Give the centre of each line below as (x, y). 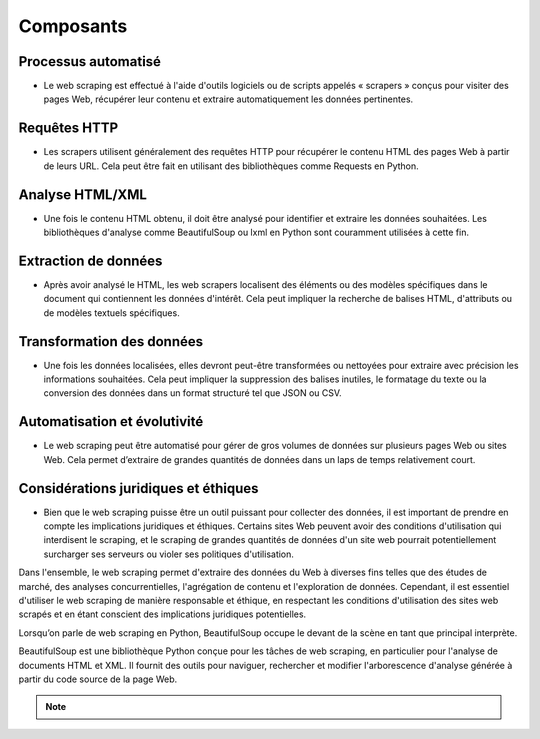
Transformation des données (111, 341)
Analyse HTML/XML (82, 194)
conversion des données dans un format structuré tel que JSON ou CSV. (192, 393)
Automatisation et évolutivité (111, 421)
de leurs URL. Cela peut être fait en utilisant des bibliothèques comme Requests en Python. (231, 166)
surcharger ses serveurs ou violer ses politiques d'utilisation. (169, 554)
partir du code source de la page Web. (98, 679)
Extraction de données (90, 260)
